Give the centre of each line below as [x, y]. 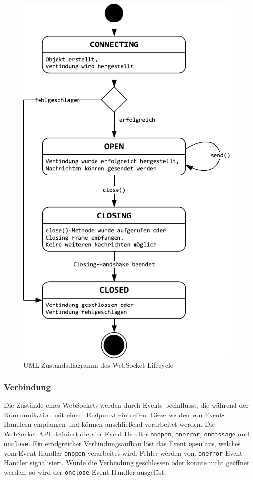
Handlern [18, 424]
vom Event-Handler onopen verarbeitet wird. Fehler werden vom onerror [114, 453]
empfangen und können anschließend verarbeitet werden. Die [124, 424]
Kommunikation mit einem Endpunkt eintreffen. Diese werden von [103, 414]
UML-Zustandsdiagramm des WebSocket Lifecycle [98, 365]
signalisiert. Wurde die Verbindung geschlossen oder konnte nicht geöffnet [140, 462]
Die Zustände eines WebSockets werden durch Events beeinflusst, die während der [126, 405]
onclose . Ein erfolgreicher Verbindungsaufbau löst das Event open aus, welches [122, 443]
